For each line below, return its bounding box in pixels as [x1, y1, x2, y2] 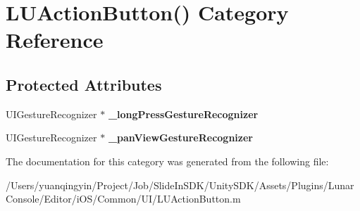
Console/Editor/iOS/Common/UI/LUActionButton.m [6, 191, 241, 206]
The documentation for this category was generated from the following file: [6, 153, 329, 168]
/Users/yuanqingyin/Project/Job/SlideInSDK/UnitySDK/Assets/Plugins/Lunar [6, 177, 354, 192]
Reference [6, 25, 104, 54]
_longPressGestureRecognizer [108, 106, 259, 121]
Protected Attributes [6, 73, 162, 95]
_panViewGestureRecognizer [108, 130, 253, 145]
